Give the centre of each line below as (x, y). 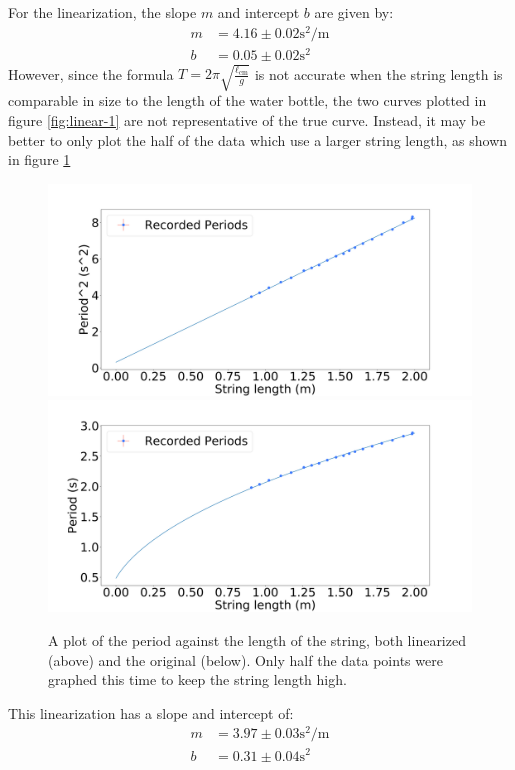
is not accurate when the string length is (378, 73)
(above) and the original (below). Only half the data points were (245, 659)
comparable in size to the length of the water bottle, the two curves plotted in (247, 100)
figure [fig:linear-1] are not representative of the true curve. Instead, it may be (247, 119)
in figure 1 (39, 159)
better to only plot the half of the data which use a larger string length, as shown (258, 139)
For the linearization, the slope (102, 12)
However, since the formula (91, 73)
